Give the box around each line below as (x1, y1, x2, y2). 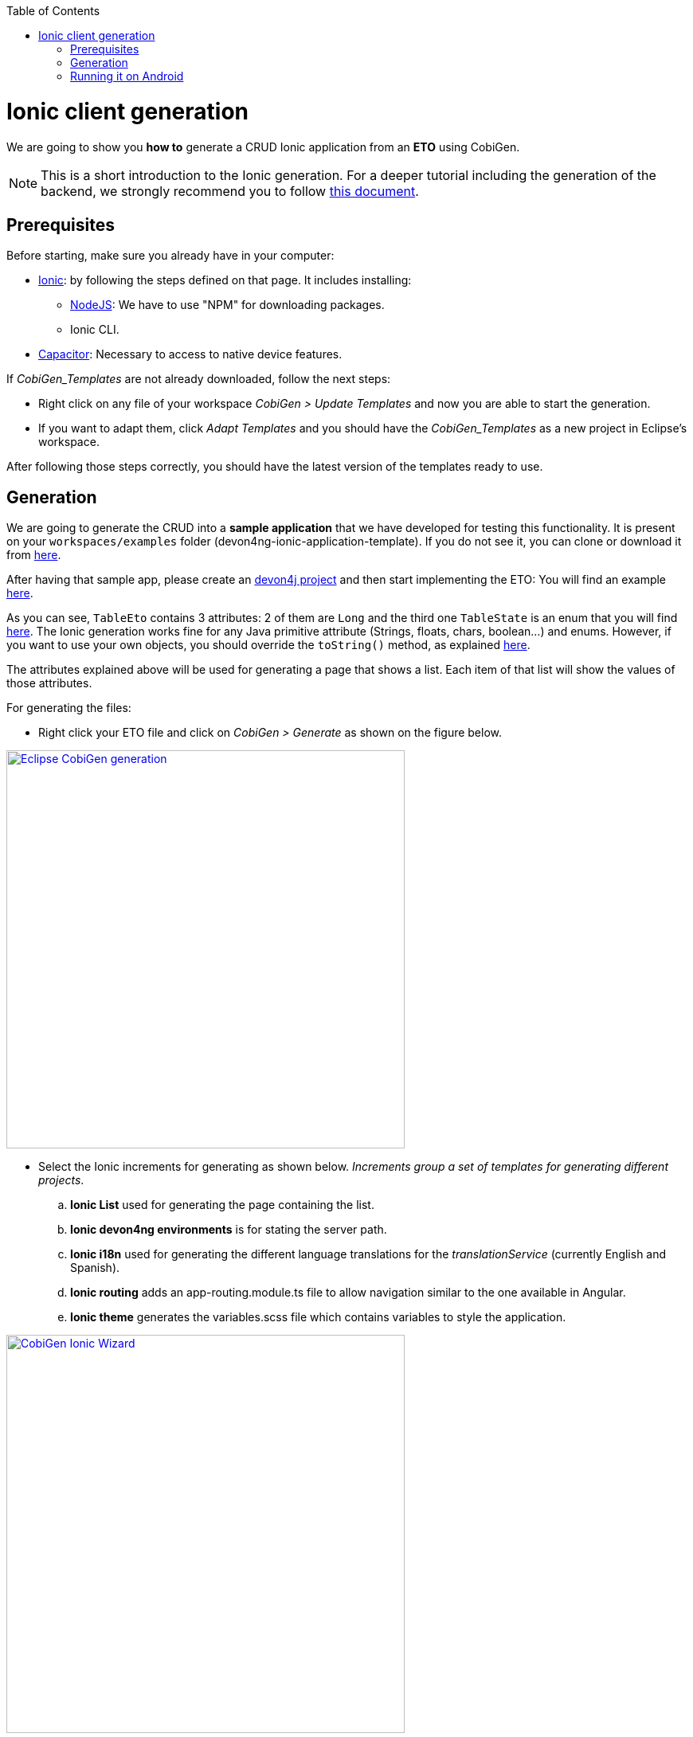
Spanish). (70, 1261, 120, 1275)
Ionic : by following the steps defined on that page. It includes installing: (38, 273, 412, 288)
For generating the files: (6, 701, 131, 715)
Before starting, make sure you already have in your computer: (6, 248, 335, 263)
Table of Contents (6, 4, 100, 18)
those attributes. (6, 676, 92, 690)
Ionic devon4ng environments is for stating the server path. (70, 1223, 387, 1237)
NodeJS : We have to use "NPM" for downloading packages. (70, 298, 385, 312)
